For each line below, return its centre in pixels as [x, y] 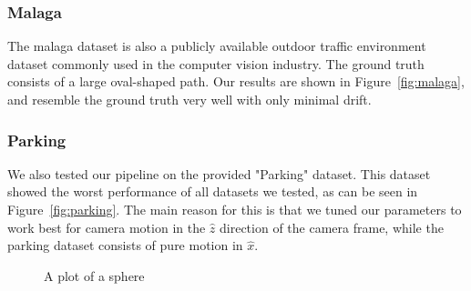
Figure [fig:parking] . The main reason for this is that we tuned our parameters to [235, 209]
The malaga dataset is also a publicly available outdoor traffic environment [217, 46]
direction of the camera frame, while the [332, 227]
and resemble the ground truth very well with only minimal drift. [189, 99]
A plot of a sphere [94, 275]
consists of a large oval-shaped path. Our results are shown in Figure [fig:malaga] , [236, 81]
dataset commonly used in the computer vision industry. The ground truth [216, 63]
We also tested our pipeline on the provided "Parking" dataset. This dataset [219, 173]
